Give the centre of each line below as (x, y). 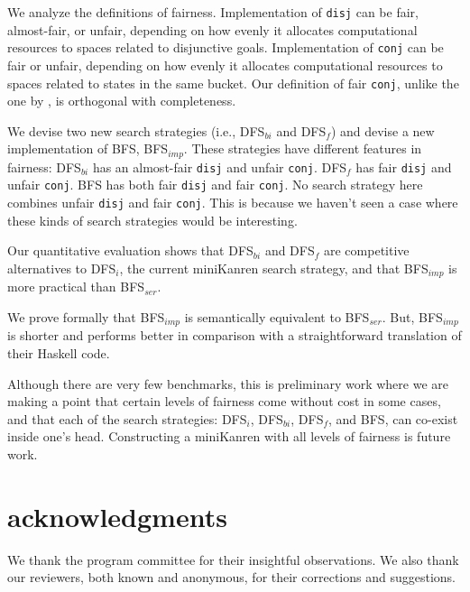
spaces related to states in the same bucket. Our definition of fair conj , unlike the (233, 83)
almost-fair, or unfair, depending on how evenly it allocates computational (212, 29)
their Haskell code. (59, 353)
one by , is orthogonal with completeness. (122, 101)
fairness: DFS (44, 166)
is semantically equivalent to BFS (277, 317)
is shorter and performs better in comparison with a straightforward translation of (235, 335)
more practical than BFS (76, 287)
